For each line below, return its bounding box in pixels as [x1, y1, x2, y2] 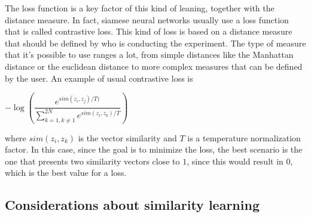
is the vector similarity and [78, 131, 177, 144]
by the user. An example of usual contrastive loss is [5, 72, 193, 84]
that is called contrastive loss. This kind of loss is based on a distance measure [5, 25, 292, 38]
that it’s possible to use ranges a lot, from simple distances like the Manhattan [5, 48, 294, 61]
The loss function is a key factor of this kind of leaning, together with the [5, 2, 275, 14]
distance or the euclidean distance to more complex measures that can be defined [5, 60, 303, 72]
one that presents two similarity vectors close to [5, 154, 180, 167]
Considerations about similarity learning [5, 196, 260, 214]
